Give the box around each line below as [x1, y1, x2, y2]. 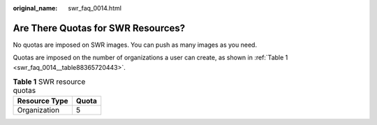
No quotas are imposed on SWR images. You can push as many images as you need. [13, 41, 258, 49]
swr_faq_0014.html [68, 4, 122, 12]
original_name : [13, 4, 58, 12]
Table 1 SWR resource [13, 77, 86, 87]
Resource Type [17, 96, 69, 106]
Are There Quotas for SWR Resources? [13, 22, 186, 34]
